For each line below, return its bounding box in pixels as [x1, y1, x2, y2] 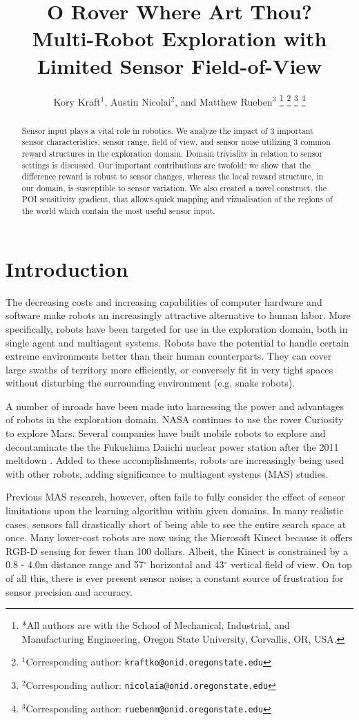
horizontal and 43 [150, 557, 224, 572]
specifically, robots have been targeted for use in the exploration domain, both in [6, 321, 348, 335]
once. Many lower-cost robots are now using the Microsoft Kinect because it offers [6, 530, 353, 545]
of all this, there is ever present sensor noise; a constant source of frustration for [6, 571, 344, 585]
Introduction [6, 254, 128, 282]
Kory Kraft [53, 94, 101, 108]
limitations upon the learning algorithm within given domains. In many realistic [6, 503, 344, 518]
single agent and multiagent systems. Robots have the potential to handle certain [6, 335, 349, 349]
